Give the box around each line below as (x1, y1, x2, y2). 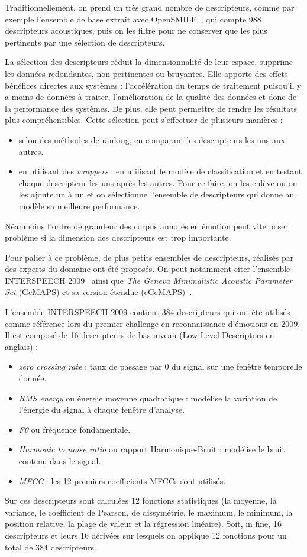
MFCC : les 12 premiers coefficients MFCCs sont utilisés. (18, 474, 226, 487)
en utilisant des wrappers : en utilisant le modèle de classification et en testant (18, 165, 302, 177)
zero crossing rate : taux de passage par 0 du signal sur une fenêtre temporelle (18, 360, 302, 373)
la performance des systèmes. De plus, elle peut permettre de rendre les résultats (5, 102, 298, 114)
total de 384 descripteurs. (5, 540, 97, 553)
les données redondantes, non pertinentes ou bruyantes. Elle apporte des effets (5, 67, 288, 79)
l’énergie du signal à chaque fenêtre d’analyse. (18, 403, 185, 416)
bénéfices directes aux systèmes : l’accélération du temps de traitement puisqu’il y (5, 79, 302, 91)
